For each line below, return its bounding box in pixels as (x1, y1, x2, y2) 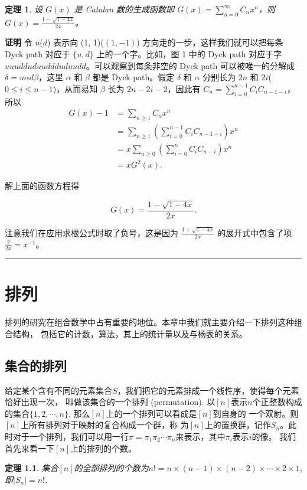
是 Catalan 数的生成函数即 (74, 3, 175, 15)
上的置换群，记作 (204, 419, 271, 431)
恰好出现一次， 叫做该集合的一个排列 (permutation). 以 (5, 396, 215, 408)
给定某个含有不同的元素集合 (5, 384, 112, 396)
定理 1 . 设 (5, 3, 43, 15)
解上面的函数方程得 (5, 179, 79, 192)
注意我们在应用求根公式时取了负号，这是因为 (5, 226, 178, 239)
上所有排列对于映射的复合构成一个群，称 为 (21, 419, 189, 431)
